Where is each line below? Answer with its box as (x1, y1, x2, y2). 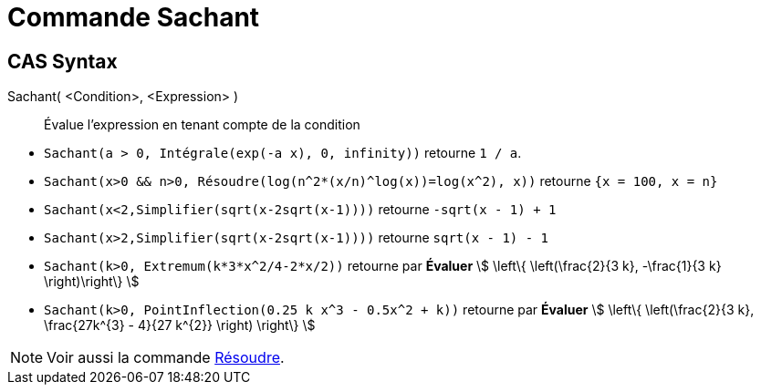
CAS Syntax (7, 49, 118, 73)
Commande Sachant (7, 2, 260, 33)
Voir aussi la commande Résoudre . (47, 348, 285, 367)
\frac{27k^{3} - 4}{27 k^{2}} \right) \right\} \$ (44, 317, 316, 334)
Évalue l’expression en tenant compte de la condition (44, 117, 360, 133)
